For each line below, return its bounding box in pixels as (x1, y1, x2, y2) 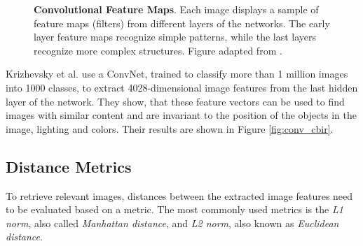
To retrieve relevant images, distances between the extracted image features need (6, 188, 353, 203)
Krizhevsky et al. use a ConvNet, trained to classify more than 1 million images (6, 66, 348, 81)
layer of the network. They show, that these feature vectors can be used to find (6, 94, 345, 108)
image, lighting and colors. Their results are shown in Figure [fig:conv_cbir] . (6, 121, 334, 136)
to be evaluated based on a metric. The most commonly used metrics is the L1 (6, 202, 343, 217)
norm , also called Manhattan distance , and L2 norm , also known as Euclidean (6, 215, 339, 230)
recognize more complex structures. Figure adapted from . (34, 43, 282, 57)
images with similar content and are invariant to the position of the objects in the (6, 108, 357, 122)
